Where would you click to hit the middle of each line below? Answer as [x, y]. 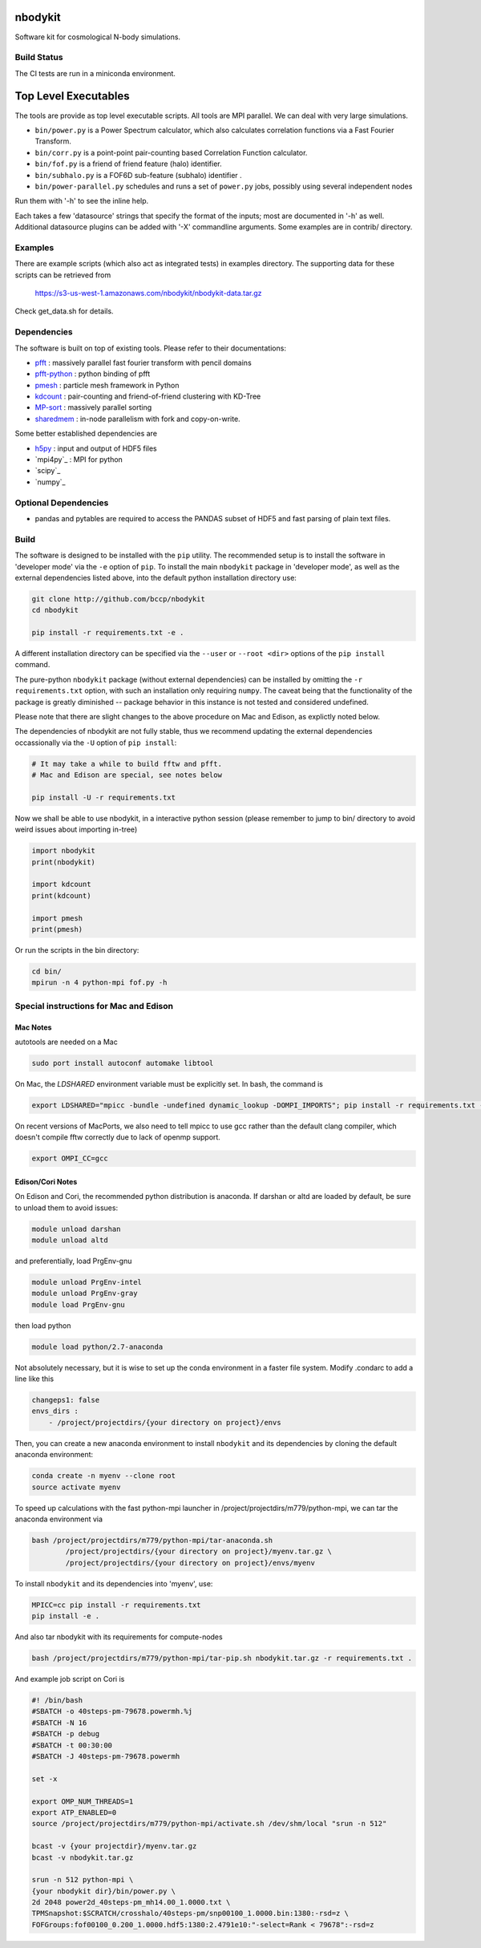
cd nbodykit [55, 610]
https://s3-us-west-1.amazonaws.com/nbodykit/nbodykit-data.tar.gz [148, 293]
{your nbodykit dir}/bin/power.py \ [104, 1891]
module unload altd [70, 1240]
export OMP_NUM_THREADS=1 [83, 1801]
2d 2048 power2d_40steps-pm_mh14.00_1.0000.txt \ [131, 1902]
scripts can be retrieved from [63, 275]
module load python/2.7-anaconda [97, 1347]
